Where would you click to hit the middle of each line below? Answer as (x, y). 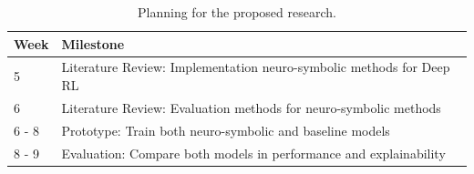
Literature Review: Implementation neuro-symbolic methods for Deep (256, 67)
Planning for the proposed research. (237, 12)
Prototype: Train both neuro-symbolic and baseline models (226, 130)
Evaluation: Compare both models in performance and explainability (253, 153)
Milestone (93, 43)
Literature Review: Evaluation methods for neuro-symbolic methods (251, 107)
